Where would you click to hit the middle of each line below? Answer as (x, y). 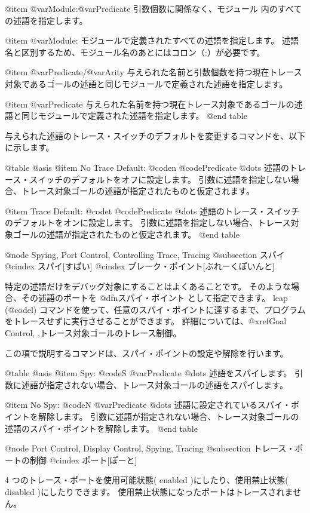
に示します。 (30, 147)
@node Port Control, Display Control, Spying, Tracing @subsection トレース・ (150, 448)
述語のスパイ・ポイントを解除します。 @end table (101, 428)
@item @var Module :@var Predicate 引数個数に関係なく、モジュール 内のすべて (154, 8)
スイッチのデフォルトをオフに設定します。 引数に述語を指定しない (160, 179)
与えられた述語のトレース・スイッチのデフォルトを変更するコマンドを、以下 (155, 135)
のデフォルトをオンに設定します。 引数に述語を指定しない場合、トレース (148, 222)
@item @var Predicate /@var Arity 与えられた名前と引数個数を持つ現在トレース (154, 72)
